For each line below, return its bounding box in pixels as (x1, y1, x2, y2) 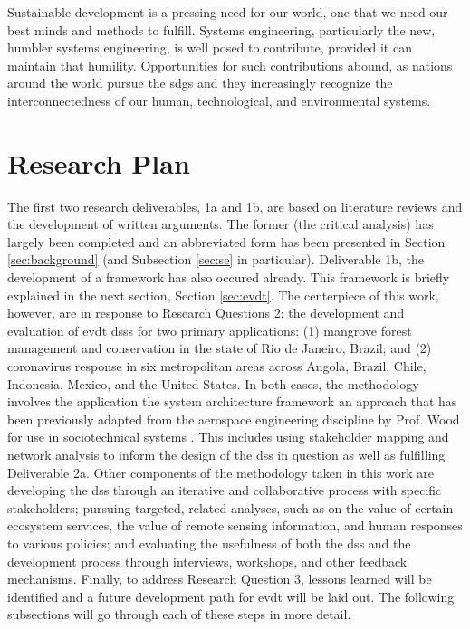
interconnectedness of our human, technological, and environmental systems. (7, 91, 431, 110)
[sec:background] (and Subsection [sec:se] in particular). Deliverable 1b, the (7, 250, 424, 269)
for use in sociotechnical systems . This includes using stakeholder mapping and (7, 427, 449, 446)
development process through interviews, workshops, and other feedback (7, 551, 408, 570)
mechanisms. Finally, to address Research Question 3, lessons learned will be (7, 569, 432, 588)
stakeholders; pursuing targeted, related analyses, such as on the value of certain (7, 498, 454, 517)
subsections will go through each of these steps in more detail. (7, 605, 351, 624)
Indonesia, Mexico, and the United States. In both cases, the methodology (7, 374, 419, 393)
